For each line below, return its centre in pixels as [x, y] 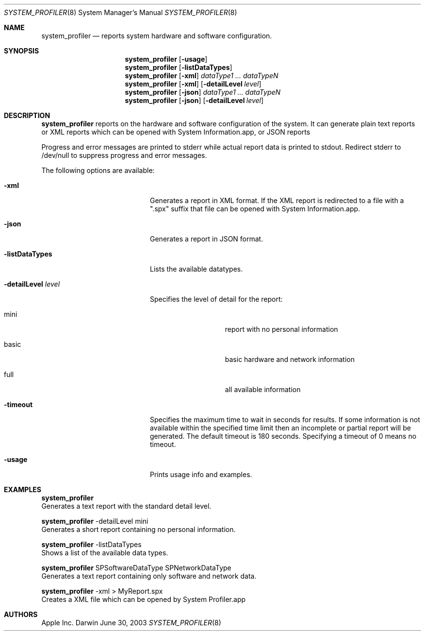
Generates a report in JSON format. [207, 239]
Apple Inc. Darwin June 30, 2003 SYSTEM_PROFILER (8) [131, 623]
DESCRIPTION [27, 115]
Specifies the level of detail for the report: [216, 299]
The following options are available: [98, 170]
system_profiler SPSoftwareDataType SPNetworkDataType [136, 568]
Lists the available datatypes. [196, 269]
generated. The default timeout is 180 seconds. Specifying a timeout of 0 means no [283, 436]
